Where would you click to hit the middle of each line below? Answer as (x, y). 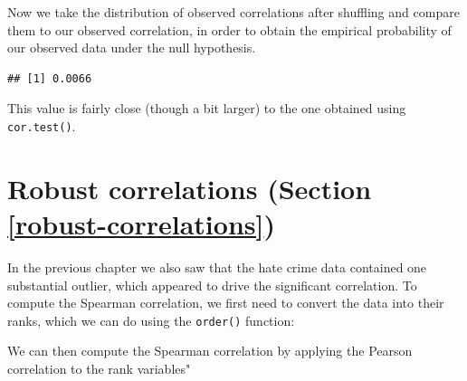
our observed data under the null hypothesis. (132, 48)
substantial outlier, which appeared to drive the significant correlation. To (212, 285)
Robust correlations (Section (190, 188)
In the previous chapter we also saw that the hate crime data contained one (217, 267)
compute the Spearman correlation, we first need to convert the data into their (226, 303)
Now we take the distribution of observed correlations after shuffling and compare (233, 12)
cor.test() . (42, 125)
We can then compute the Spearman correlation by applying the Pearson (210, 351)
